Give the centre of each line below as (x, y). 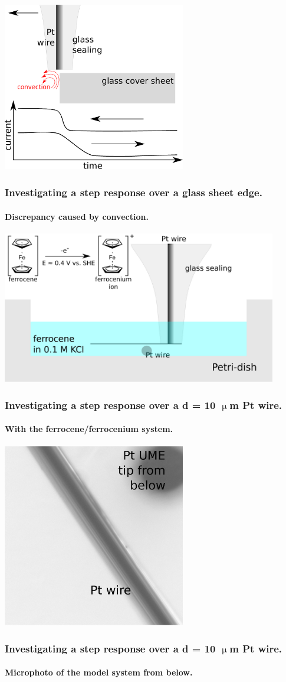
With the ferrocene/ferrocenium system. (89, 429)
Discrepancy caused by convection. (77, 216)
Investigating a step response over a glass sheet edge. (134, 192)
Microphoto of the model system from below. (99, 672)
